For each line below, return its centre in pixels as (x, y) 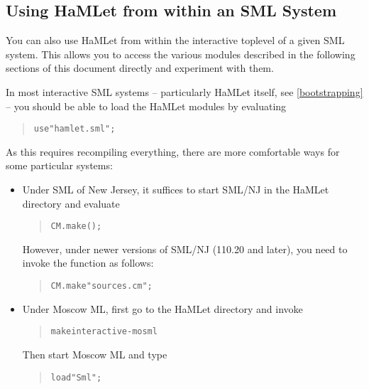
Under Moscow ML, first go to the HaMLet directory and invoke (163, 308)
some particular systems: (59, 165)
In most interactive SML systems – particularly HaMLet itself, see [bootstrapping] (184, 91)
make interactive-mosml (104, 332)
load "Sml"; (76, 377)
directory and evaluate (71, 203)
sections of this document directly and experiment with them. (140, 68)
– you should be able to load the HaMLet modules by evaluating (146, 106)
